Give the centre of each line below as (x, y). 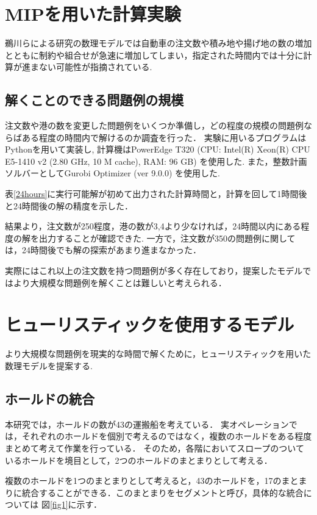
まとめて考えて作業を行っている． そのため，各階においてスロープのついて (155, 448)
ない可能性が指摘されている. (95, 67)
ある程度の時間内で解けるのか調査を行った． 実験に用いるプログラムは (164, 137)
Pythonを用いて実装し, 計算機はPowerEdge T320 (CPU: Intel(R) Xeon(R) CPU (158, 149)
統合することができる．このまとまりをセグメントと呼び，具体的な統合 (162, 492)
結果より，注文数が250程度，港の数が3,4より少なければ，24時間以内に (144, 226)
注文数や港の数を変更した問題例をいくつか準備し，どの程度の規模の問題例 (154, 125)
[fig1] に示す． (76, 504)
